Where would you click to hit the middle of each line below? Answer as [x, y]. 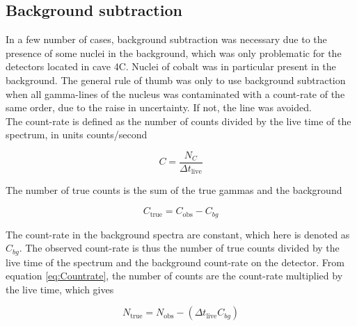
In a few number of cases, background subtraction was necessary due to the [166, 39]
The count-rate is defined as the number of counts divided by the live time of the [178, 121]
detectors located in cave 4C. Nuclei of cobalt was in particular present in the [171, 66]
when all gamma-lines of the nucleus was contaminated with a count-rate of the [175, 93]
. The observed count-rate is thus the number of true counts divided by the [179, 248]
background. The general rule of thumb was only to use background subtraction [176, 80]
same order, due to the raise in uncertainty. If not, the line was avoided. [159, 107]
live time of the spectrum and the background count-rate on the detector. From [175, 262]
